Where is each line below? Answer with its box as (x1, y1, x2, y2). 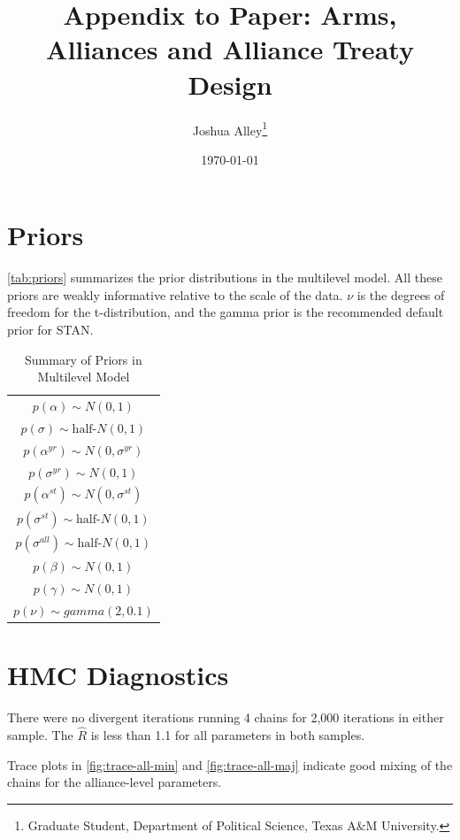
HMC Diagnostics (7, 657, 229, 693)
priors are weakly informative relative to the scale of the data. (7, 285, 343, 304)
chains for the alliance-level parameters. (7, 773, 222, 791)
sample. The (7, 725, 73, 744)
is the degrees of (356, 285, 445, 304)
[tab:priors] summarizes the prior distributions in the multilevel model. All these (7, 268, 442, 287)
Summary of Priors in (25, 350, 142, 368)
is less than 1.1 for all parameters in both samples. (90, 725, 365, 744)
